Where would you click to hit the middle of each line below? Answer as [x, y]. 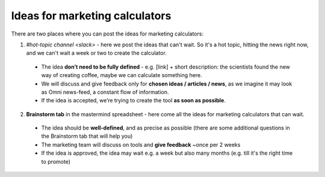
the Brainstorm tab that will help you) [87, 136]
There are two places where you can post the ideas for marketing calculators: [107, 34]
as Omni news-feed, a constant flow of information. [105, 92]
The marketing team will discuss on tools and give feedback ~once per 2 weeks [141, 144]
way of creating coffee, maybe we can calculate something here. [122, 75]
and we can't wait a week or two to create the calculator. [96, 53]
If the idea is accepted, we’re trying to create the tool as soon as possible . [133, 101]
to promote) [56, 161]
